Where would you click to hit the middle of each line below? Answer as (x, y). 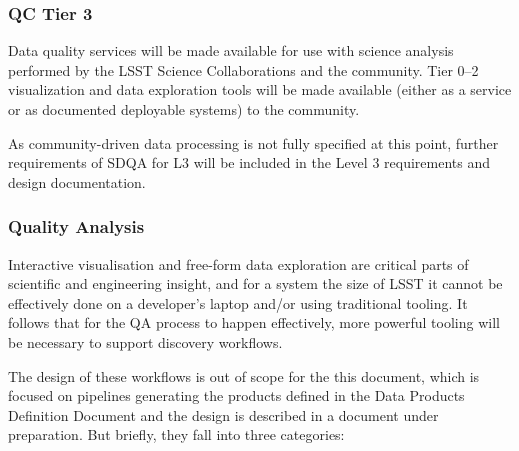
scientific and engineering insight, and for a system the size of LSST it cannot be (255, 283)
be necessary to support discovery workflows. (145, 341)
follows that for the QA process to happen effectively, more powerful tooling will (254, 322)
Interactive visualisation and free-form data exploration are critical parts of (238, 263)
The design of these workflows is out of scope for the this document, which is (244, 375)
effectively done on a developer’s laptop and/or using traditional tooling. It (238, 302)
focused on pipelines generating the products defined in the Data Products (236, 395)
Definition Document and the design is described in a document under (223, 414)
